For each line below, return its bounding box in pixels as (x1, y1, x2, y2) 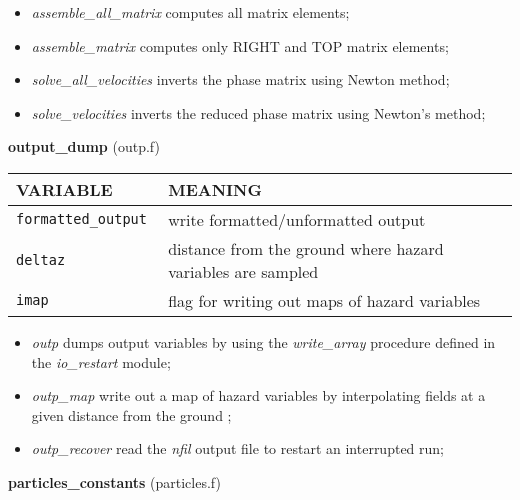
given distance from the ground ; (31, 404, 232, 425)
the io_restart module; (31, 351, 171, 372)
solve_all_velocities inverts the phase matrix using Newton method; (31, 69, 450, 90)
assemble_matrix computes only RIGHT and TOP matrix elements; (31, 35, 449, 56)
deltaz (16, 251, 66, 268)
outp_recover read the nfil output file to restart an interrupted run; (31, 438, 444, 459)
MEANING (168, 177, 262, 201)
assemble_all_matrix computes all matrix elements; (31, 2, 350, 22)
